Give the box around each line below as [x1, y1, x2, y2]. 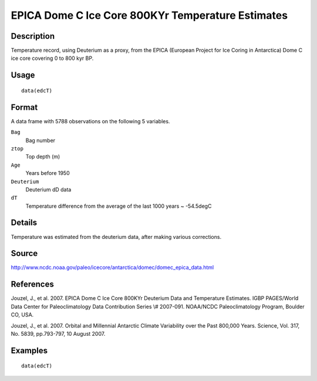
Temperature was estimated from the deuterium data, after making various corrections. [11, 233, 222, 240]
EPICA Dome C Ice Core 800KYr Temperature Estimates [11, 9, 288, 22]
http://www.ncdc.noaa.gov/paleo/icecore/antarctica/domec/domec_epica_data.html [11, 264, 214, 271]
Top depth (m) [25, 153, 60, 160]
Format [11, 102, 38, 112]
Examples [11, 345, 48, 355]
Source [11, 248, 38, 258]
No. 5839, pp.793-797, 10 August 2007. [11, 330, 106, 337]
